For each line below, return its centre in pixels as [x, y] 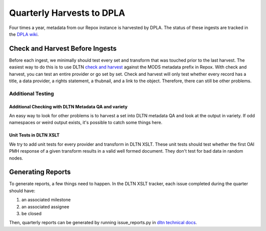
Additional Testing [32, 94]
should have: [22, 191]
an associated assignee [45, 206]
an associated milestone [46, 200]
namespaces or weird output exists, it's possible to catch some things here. [86, 123]
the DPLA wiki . [24, 34]
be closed [32, 214]
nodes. [16, 158]
